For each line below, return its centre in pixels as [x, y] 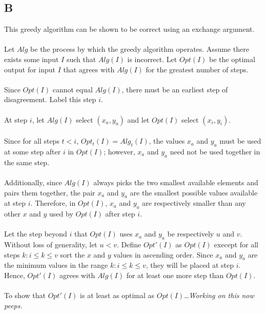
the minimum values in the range [56, 265]
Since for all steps [32, 141]
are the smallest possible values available [194, 192]
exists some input [32, 59]
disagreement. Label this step [50, 99]
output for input [30, 69]
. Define [129, 244]
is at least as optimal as [117, 295]
